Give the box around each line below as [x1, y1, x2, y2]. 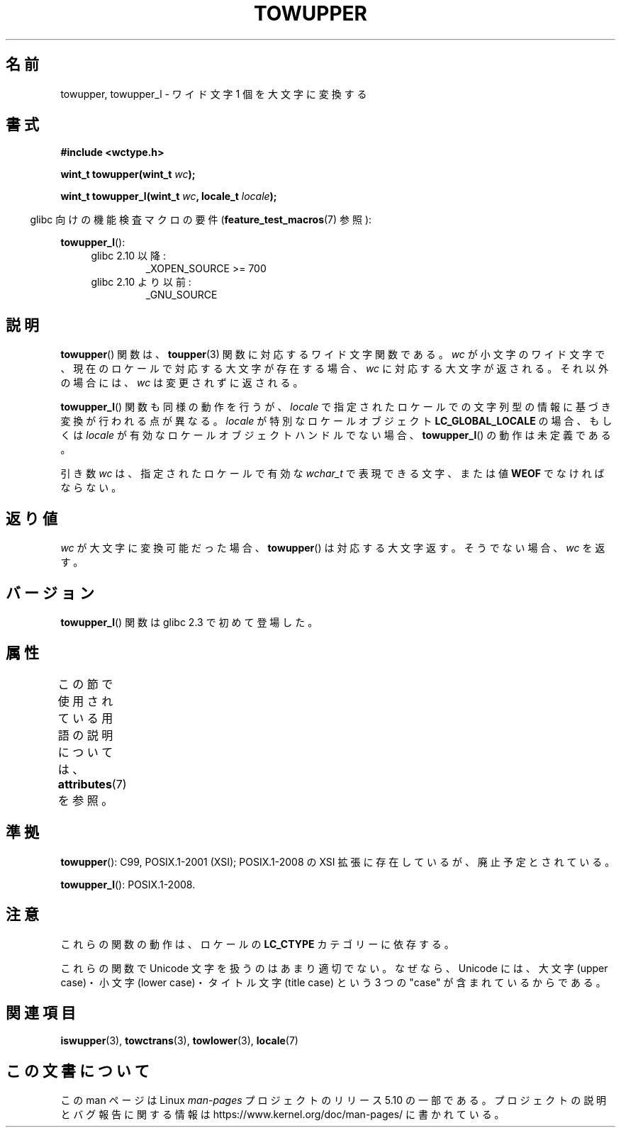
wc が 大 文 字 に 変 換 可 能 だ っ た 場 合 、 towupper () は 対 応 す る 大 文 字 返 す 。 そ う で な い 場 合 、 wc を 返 [60, 542, 605, 554]
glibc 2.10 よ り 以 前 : [91, 276, 191, 289]
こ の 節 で [57, 676, 113, 691]
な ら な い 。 [60, 481, 122, 494]
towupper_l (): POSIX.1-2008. [60, 878, 196, 891]
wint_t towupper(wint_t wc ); [60, 168, 196, 181]
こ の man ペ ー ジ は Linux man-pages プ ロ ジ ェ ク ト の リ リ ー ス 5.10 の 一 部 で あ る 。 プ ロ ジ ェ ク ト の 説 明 [60, 1094, 607, 1107]
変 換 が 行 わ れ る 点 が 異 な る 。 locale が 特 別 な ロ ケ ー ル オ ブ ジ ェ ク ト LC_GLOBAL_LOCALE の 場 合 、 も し [60, 415, 612, 428]
